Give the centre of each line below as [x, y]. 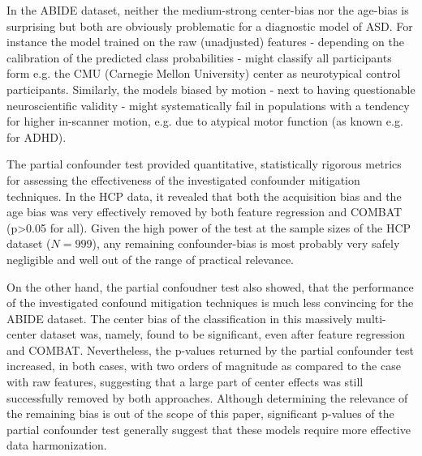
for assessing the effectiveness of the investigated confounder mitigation [183, 179]
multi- [371, 318]
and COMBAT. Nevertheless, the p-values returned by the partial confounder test [210, 349]
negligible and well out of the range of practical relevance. [151, 259]
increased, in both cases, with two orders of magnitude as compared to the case [204, 366]
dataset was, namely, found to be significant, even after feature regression [222, 334]
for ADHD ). [37, 136]
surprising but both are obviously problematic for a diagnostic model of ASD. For [210, 26]
